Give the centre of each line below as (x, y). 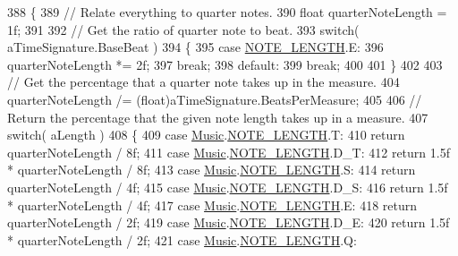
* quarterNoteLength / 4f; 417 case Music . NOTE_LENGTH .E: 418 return (212, 205)
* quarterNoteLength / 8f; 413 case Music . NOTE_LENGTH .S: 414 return (212, 170)
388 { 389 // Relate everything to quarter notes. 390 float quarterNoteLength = (227, 12)
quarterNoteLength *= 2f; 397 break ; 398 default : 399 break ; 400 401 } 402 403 (225, 64)
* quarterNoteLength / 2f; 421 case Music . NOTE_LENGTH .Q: (182, 239)
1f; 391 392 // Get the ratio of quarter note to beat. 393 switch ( (183, 29)
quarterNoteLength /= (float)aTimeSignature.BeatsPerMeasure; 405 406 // (215, 99)
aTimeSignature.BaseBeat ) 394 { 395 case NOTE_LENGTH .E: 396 (195, 47)
